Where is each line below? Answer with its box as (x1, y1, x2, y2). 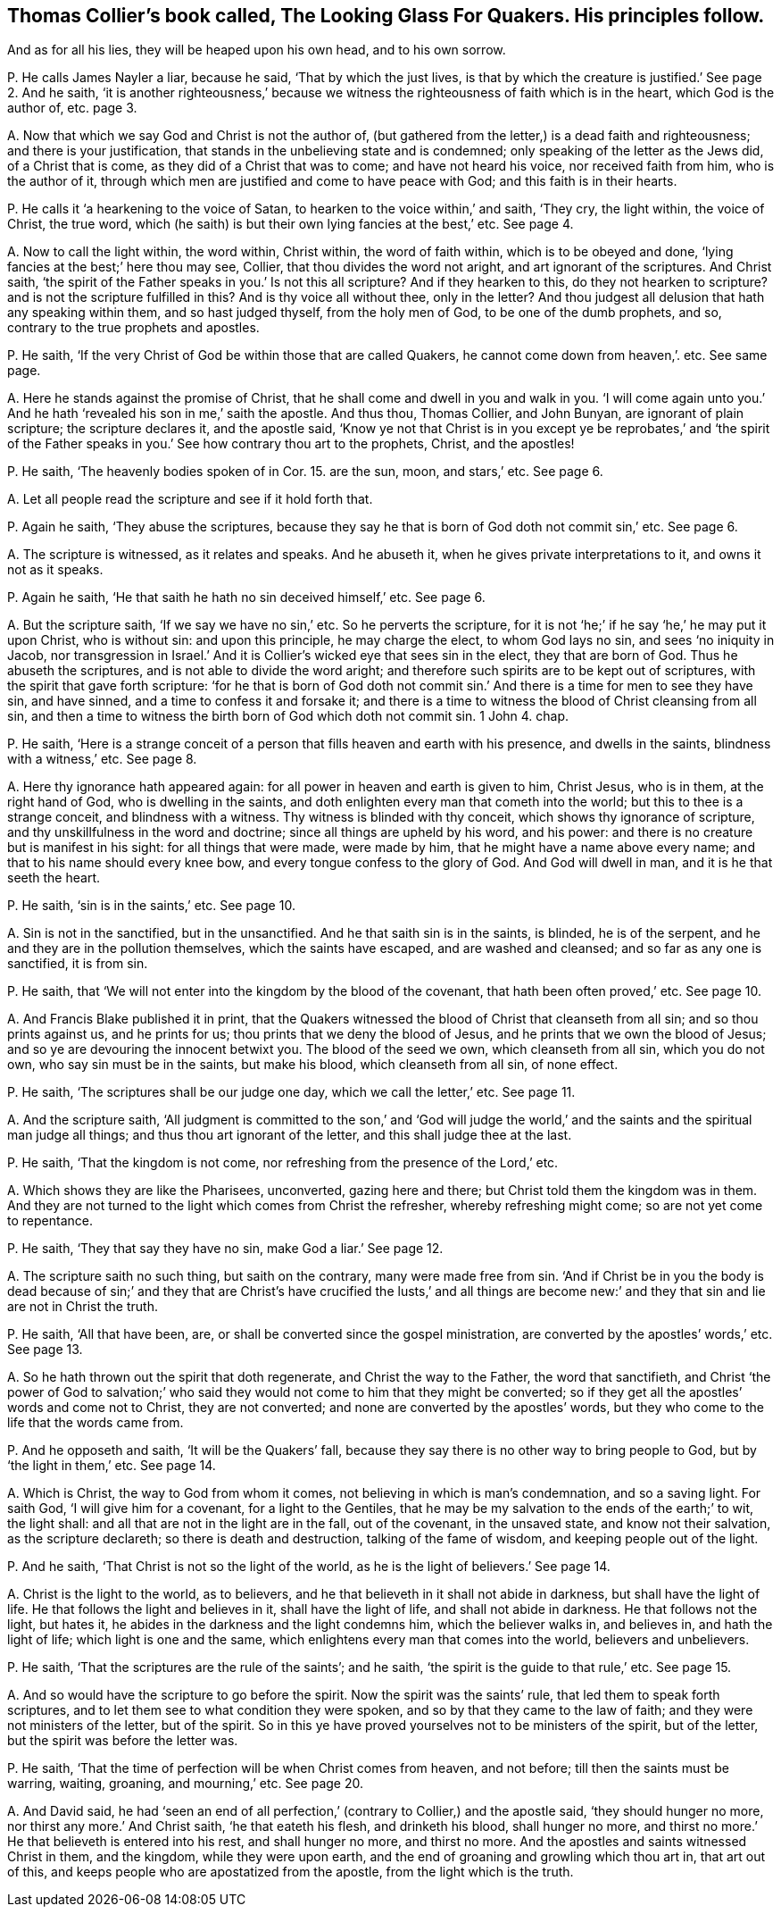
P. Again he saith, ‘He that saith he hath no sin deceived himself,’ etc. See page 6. (7, 589, 486, 606)
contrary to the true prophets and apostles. (7, 320, 260, 336)
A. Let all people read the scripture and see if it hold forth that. (7, 491, 373, 507)
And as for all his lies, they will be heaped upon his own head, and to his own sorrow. (7, 42, 506, 58)
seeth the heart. (7, 870, 101, 886)
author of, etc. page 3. (7, 100, 137, 116)
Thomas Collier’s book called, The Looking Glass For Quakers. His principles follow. (7, 4, 765, 27)
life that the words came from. (7, 1415, 184, 1431)
